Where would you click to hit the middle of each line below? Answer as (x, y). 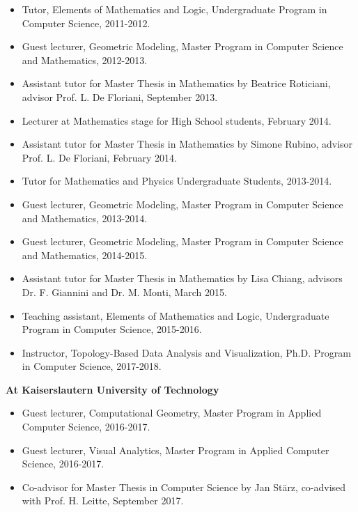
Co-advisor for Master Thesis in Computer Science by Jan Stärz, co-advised (184, 487)
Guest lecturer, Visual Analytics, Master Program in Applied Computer (176, 450)
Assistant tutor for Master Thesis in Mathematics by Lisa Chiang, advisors (182, 278)
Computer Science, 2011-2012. (86, 23)
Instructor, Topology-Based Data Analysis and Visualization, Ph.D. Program (186, 352)
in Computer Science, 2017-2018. (92, 366)
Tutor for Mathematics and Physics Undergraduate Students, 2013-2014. (177, 181)
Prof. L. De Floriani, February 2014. (99, 157)
